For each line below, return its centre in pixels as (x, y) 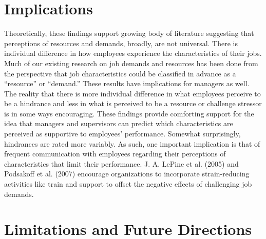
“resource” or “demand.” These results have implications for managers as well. (127, 83)
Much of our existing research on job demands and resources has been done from (131, 63)
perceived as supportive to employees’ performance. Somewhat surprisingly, (122, 134)
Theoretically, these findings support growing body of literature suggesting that (129, 33)
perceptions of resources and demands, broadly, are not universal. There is (121, 43)
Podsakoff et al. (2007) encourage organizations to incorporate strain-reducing (127, 174)
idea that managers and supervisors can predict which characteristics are (119, 123)
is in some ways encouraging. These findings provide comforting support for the (129, 113)
